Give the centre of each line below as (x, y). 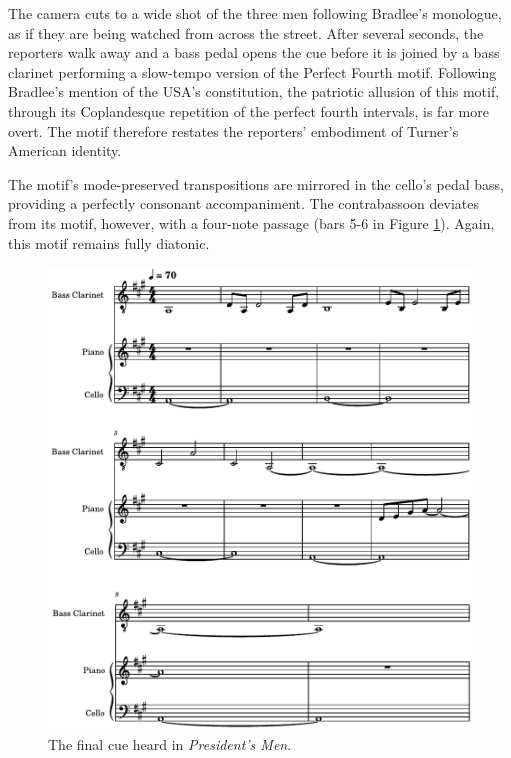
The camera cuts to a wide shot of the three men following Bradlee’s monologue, (255, 13)
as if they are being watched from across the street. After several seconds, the (246, 32)
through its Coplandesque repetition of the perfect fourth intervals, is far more (248, 110)
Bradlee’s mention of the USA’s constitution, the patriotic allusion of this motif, (254, 91)
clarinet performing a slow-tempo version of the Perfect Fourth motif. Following (252, 71)
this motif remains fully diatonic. (109, 242)
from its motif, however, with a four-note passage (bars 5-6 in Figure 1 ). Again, (251, 222)
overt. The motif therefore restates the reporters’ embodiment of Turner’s (233, 130)
